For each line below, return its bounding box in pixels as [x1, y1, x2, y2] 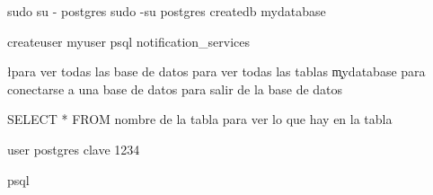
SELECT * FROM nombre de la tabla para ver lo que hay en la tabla [7, 110, 393, 129]
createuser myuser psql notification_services [7, 31, 251, 50]
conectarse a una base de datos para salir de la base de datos [7, 79, 343, 98]
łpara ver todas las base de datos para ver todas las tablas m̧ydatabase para [7, 62, 426, 81]
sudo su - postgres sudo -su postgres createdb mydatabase [7, 2, 326, 20]
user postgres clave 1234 [7, 139, 140, 158]
